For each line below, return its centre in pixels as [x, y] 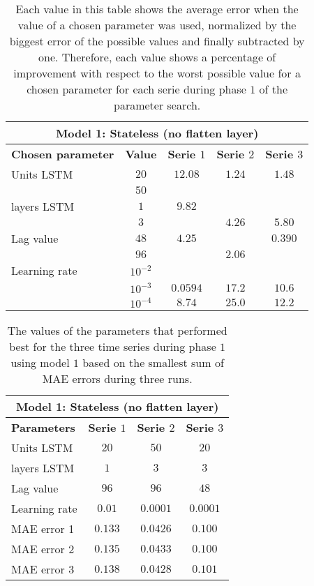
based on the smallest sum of [153, 362]
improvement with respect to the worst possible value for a [157, 73]
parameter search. [157, 105]
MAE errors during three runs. [117, 378]
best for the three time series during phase [113, 346]
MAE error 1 [43, 528]
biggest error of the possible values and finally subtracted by [157, 41]
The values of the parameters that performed [117, 330]
